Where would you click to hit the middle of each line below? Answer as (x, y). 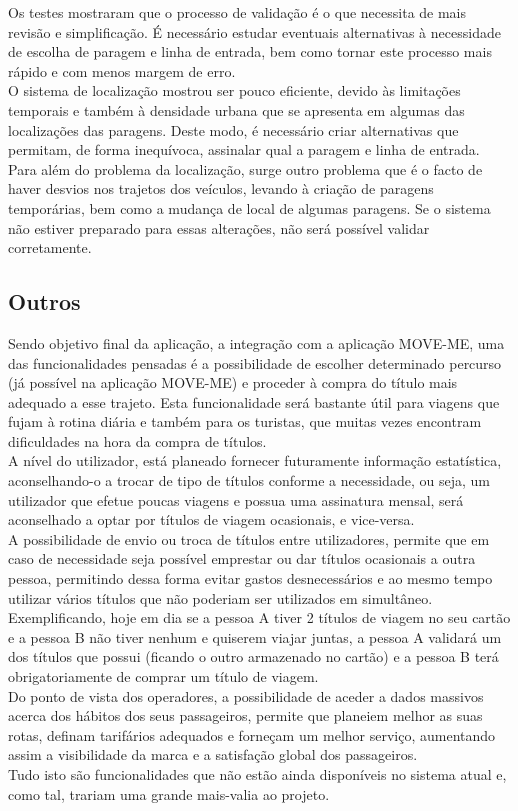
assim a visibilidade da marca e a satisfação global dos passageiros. (213, 754)
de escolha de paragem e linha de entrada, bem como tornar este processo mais (250, 51)
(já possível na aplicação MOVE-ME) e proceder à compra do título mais (233, 382)
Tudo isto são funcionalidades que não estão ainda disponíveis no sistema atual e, (257, 773)
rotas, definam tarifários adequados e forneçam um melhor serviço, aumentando (252, 734)
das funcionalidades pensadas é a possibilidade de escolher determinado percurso (255, 362)
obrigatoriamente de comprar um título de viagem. (163, 676)
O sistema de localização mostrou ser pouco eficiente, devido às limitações (234, 90)
